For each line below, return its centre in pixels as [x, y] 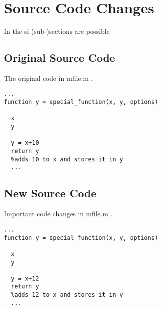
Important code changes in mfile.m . [58, 214]
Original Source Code [59, 58]
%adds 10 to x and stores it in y [67, 159]
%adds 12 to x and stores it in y [67, 295]
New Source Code [50, 193]
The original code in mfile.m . [48, 78]
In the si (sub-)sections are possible [57, 31]
